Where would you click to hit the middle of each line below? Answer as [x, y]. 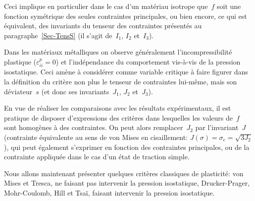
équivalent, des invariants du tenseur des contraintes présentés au [103, 26]
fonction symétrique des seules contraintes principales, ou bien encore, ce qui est [126, 16]
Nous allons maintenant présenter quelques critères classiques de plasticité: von [124, 173]
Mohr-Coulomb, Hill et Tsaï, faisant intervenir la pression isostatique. [109, 192]
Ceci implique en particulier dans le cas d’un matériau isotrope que [106, 6]
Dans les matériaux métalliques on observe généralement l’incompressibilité [118, 52]
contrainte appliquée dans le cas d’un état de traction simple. [97, 157]
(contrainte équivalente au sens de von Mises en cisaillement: [96, 137]
